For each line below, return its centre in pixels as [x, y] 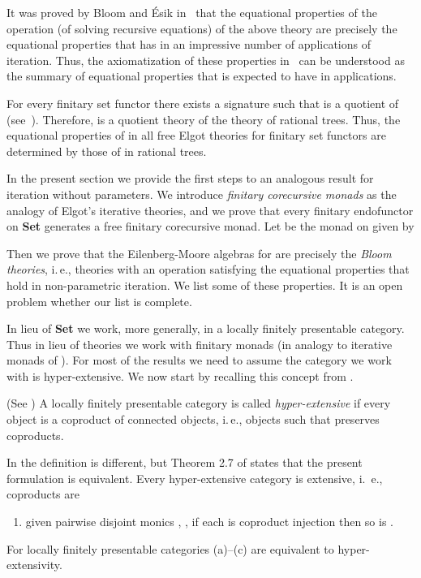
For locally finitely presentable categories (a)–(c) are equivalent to [170, 548]
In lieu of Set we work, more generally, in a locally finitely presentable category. [206, 328]
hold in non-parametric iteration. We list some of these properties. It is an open [205, 285]
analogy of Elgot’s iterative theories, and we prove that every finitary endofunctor [210, 210]
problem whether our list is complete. [99, 301]
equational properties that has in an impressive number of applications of [189, 44]
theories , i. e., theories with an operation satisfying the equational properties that [208, 269]
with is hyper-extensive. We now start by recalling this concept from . [180, 375]
